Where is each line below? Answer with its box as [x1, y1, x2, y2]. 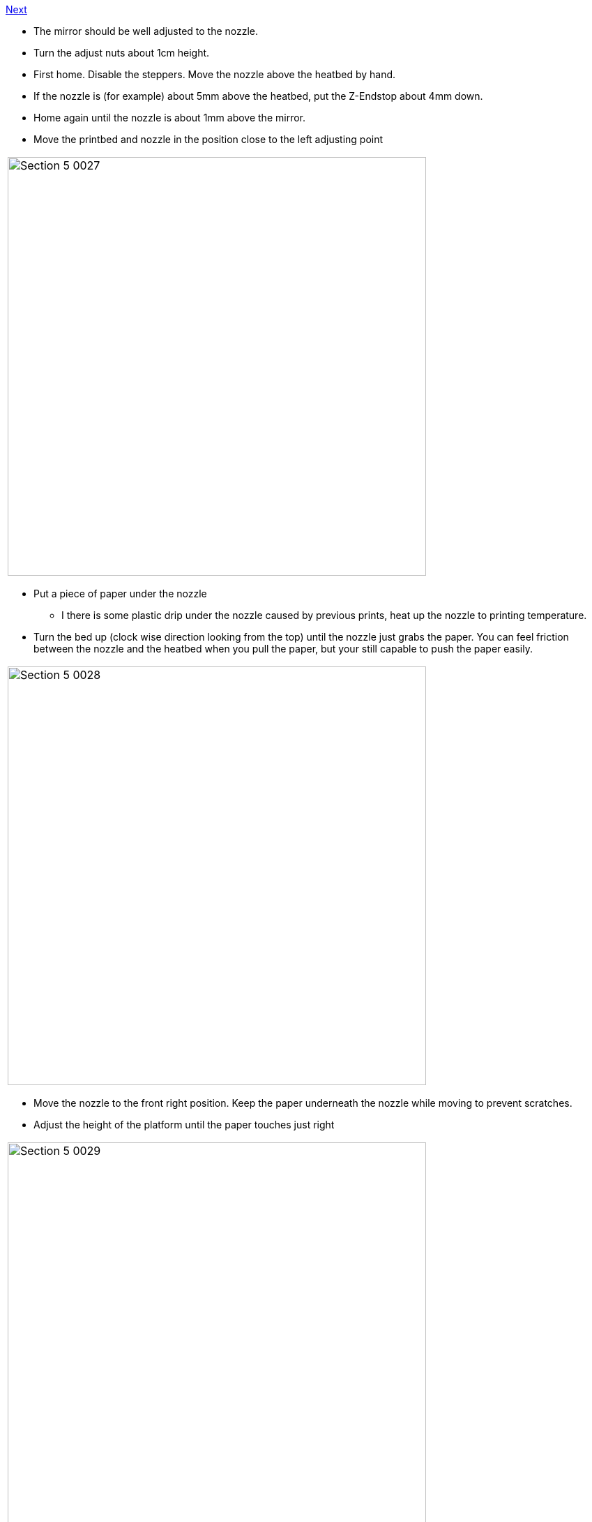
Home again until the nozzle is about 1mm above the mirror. [33, 112, 306, 124]
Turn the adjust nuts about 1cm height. [33, 47, 210, 59]
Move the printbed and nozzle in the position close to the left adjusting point [33, 133, 384, 145]
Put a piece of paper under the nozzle [33, 588, 207, 599]
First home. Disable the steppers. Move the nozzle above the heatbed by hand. [33, 68, 396, 80]
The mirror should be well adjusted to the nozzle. [33, 25, 259, 37]
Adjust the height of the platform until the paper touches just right [33, 1119, 335, 1131]
